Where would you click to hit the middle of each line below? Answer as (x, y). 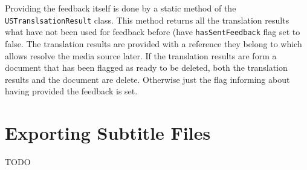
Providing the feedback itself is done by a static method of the (121, 8)
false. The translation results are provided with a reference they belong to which (153, 43)
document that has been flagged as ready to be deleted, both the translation (146, 67)
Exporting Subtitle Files (108, 133)
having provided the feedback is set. (71, 91)
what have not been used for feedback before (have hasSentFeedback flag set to (153, 32)
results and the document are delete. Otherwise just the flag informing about (147, 79)
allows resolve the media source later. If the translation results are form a (141, 55)
